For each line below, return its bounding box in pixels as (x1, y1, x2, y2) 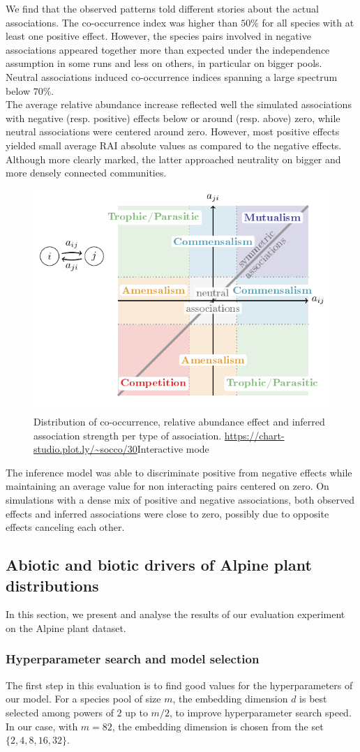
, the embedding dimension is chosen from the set (112, 719, 324, 733)
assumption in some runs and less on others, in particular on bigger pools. (6, 56, 322, 70)
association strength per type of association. (33, 428, 222, 442)
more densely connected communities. (6, 165, 167, 180)
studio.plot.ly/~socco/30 (33, 442, 137, 456)
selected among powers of (6, 705, 114, 719)
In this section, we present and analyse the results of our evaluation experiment (6, 607, 345, 622)
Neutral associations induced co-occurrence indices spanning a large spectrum (6, 69, 338, 84)
